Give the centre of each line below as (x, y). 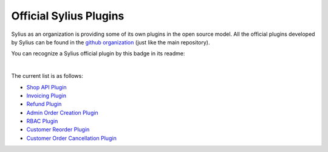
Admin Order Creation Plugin (62, 112)
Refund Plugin (44, 104)
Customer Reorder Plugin (58, 130)
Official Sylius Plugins (68, 16)
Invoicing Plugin (46, 95)
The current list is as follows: (47, 76)
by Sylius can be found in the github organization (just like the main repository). (111, 42)
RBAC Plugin (42, 121)
